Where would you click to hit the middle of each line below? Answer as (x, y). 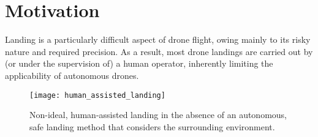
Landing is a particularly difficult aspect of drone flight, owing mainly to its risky (158, 39)
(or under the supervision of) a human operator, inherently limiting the (139, 63)
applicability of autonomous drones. (72, 75)
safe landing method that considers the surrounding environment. (152, 126)
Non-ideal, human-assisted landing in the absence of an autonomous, (158, 115)
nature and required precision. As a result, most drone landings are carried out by (159, 51)
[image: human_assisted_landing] (97, 95)
